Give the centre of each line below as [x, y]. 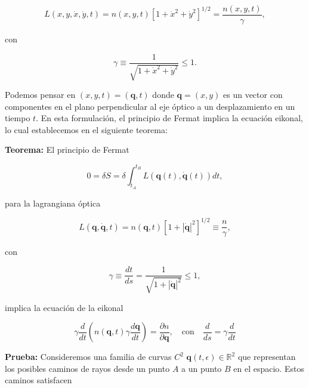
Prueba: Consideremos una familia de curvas [88, 357]
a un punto [202, 368]
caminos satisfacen [38, 380]
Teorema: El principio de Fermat [67, 150]
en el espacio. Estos [269, 368]
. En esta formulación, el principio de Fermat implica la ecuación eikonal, [169, 118]
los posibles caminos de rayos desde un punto [87, 368]
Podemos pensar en [40, 95]
